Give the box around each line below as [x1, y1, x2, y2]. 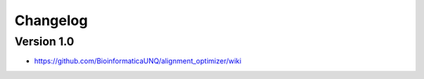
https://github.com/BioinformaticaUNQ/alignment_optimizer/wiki [34, 56, 242, 66]
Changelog [14, 12, 88, 29]
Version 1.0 [14, 34, 75, 48]
